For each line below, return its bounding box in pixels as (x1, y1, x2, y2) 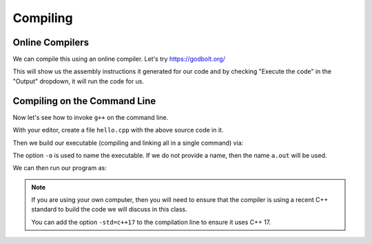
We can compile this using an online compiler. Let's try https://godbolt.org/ (12, 55, 225, 63)
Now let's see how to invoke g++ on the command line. (12, 113, 169, 121)
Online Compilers (12, 37, 90, 48)
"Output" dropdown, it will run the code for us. (12, 77, 145, 85)
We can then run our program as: (12, 164, 107, 172)
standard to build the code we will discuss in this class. (31, 205, 187, 214)
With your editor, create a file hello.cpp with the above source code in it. (12, 126, 224, 134)
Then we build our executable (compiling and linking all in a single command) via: (12, 139, 244, 147)
